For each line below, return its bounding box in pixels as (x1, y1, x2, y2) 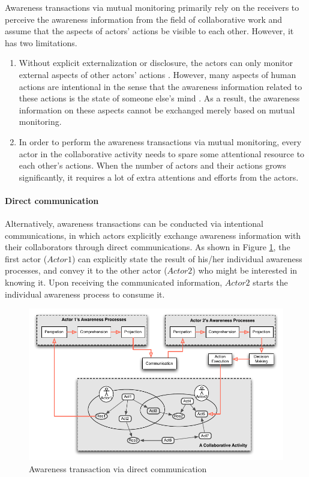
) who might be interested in (192, 264, 298, 277)
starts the (253, 276, 288, 289)
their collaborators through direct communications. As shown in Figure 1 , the (5, 241, 290, 253)
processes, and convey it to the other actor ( (5, 264, 167, 277)
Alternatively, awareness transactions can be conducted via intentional (5, 217, 263, 230)
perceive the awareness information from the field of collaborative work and (5, 13, 282, 25)
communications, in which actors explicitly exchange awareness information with (5, 229, 301, 241)
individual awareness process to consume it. (5, 287, 165, 300)
